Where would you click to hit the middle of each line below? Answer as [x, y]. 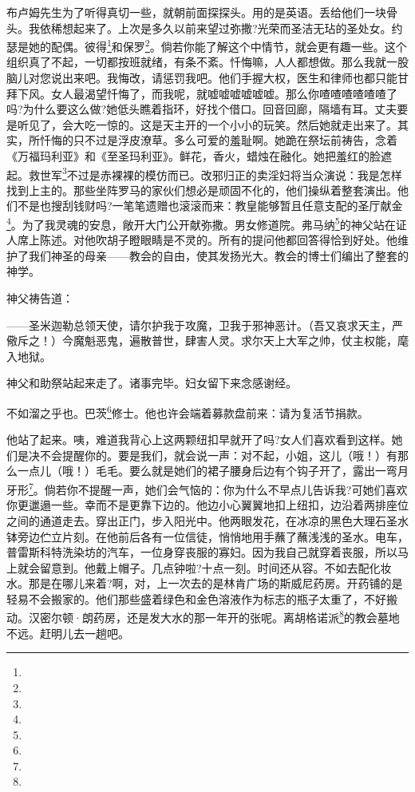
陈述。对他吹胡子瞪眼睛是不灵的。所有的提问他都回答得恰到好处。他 [218, 240]
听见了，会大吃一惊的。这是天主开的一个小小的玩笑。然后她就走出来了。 [207, 124]
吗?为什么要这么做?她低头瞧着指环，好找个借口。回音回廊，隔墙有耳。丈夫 [202, 109]
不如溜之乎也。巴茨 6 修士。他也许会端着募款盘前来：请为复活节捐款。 [188, 412]
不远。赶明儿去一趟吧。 [68, 633]
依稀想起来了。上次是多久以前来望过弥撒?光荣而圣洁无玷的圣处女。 [215, 28]
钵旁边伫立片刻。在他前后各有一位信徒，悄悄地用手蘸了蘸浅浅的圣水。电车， [207, 536]
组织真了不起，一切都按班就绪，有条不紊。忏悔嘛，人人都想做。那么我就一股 [207, 62]
